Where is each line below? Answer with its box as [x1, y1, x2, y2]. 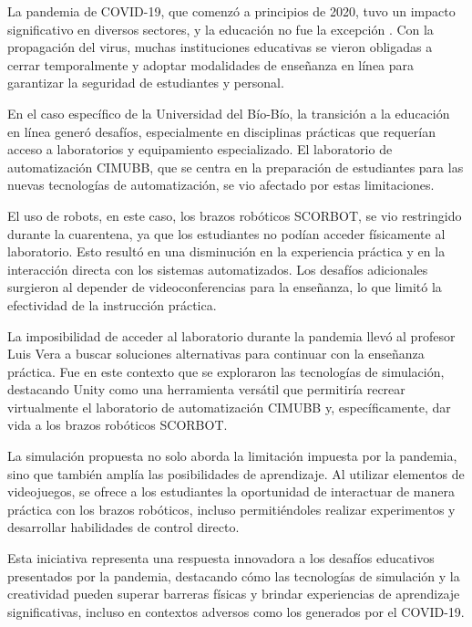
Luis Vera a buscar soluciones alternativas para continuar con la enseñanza [7, 344, 425, 363]
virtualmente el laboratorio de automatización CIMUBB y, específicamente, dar [7, 397, 451, 416]
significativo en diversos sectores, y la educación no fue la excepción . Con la [7, 19, 434, 38]
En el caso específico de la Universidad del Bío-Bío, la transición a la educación [7, 103, 450, 122]
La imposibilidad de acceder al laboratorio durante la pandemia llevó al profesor [7, 326, 456, 345]
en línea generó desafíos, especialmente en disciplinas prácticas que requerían [7, 121, 436, 141]
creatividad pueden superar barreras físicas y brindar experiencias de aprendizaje [7, 584, 460, 603]
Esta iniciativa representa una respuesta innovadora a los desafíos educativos [7, 549, 435, 568]
